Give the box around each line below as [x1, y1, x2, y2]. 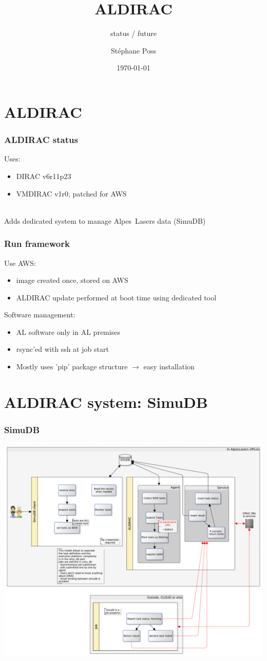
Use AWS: [4, 257, 36, 268]
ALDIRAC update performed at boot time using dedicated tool [16, 292, 217, 302]
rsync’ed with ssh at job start [16, 344, 109, 354]
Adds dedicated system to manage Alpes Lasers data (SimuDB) [4, 215, 206, 226]
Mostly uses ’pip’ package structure [16, 361, 128, 372]
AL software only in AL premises [16, 326, 120, 337]
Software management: [4, 309, 75, 320]
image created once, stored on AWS [16, 275, 128, 285]
